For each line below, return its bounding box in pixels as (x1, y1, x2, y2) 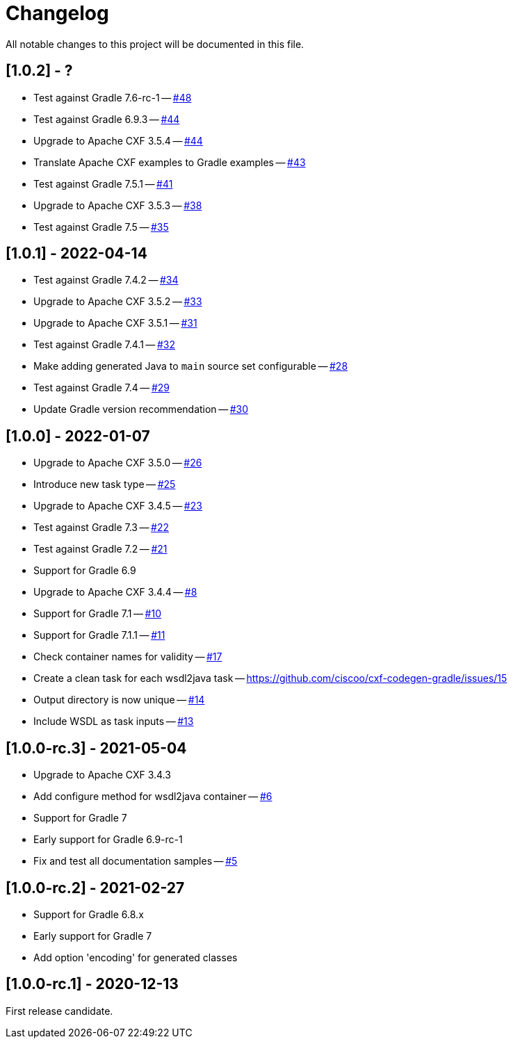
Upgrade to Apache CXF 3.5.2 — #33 (33, 295, 202, 308)
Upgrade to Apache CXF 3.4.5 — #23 (33, 500, 202, 512)
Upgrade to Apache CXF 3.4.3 (33, 769, 171, 781)
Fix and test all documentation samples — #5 (33, 855, 238, 867)
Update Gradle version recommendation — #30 (33, 403, 249, 416)
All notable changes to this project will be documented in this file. (6, 38, 304, 50)
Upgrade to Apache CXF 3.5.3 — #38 (33, 199, 202, 211)
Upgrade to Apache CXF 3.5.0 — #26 (33, 457, 202, 469)
